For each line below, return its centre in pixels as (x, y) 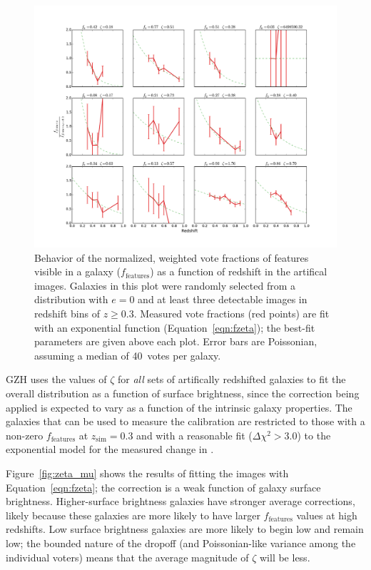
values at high (327, 515)
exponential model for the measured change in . (110, 449)
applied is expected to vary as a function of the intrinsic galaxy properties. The (179, 407)
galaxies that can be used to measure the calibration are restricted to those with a (185, 421)
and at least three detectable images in (223, 299)
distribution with (71, 299)
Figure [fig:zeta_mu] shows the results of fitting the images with (147, 473)
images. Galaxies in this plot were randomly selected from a (165, 285)
